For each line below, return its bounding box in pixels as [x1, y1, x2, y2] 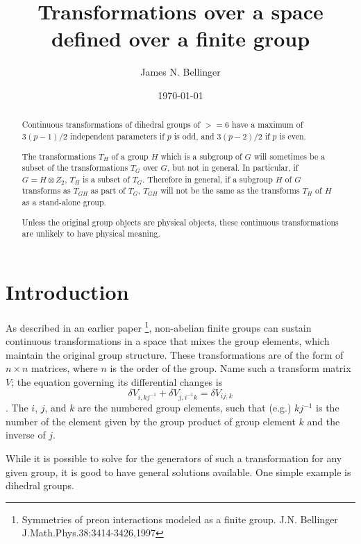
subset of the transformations [22, 162, 128, 173]
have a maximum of [231, 119, 303, 130]
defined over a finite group [51, 24, 310, 53]
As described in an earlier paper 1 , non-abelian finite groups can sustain [6, 318, 312, 334]
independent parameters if [69, 130, 165, 142]
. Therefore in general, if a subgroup [142, 173, 273, 185]
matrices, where [31, 361, 98, 375]
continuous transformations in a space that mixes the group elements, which [6, 334, 330, 348]
